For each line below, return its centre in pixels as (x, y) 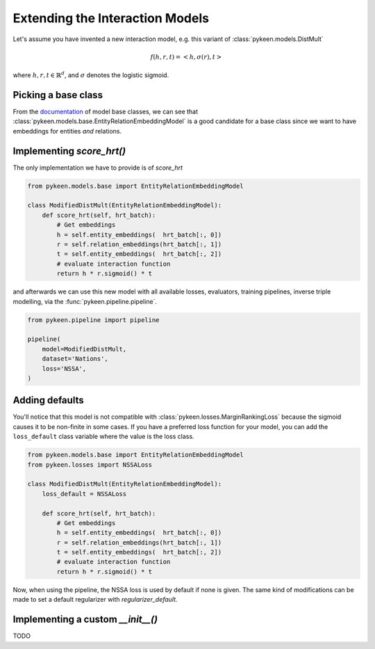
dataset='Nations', (75, 359)
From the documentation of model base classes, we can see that (105, 112)
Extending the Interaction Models (111, 18)
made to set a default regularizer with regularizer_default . (95, 600)
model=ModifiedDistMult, (84, 349)
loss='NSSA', (64, 368)
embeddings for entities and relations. (67, 131)
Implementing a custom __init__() (85, 619)
